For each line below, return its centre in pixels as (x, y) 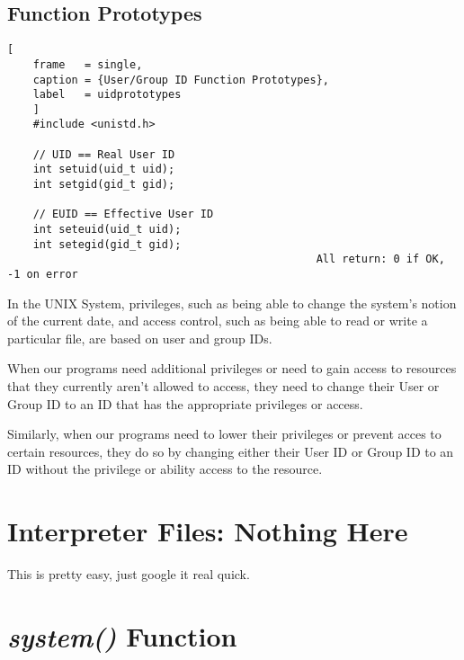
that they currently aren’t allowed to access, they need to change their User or (223, 386)
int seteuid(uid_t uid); (107, 230)
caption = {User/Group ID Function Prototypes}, (181, 80)
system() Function (122, 636)
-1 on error (43, 275)
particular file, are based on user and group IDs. (140, 338)
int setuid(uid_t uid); (104, 169)
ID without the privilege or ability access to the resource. (165, 469)
